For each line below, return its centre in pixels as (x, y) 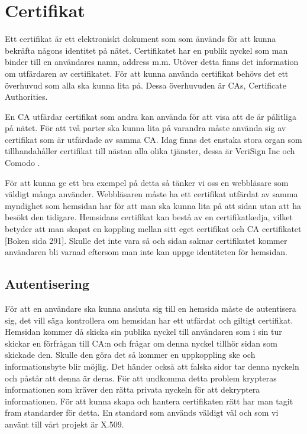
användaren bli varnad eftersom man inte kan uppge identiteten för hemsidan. (146, 252)
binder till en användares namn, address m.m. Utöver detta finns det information (152, 62)
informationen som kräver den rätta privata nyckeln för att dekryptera (133, 389)
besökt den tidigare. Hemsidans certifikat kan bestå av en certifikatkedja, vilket (149, 217)
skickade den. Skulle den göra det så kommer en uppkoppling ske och (130, 355)
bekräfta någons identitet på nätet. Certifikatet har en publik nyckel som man (146, 50)
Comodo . (22, 163)
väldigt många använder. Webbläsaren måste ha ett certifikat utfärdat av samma (151, 194)
